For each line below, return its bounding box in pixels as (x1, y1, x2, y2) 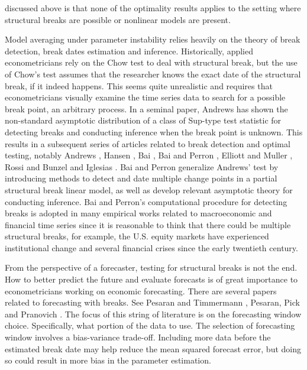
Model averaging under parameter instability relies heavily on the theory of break (5, 33, 300, 46)
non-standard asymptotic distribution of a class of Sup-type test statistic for (5, 114, 282, 126)
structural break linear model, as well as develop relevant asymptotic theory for (5, 183, 293, 196)
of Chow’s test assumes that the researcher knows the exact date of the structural (5, 67, 301, 80)
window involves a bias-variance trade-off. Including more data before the (5, 331, 271, 343)
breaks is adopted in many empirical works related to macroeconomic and (5, 207, 272, 219)
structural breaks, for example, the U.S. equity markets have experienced (5, 230, 269, 242)
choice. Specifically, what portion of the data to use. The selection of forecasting (5, 319, 295, 332)
